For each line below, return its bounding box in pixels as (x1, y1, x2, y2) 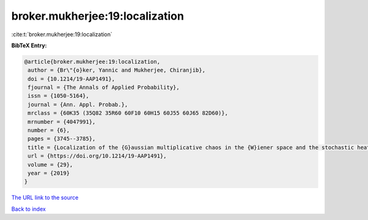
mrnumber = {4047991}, (28, 118, 96, 125)
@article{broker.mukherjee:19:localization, (24, 58, 161, 65)
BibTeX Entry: (11, 42, 47, 49)
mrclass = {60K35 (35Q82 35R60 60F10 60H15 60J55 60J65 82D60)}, (28, 110, 228, 116)
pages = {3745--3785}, (28, 135, 96, 142)
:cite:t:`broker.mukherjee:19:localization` (11, 31, 113, 38)
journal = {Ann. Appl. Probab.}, (28, 101, 128, 108)
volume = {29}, (28, 161, 74, 168)
